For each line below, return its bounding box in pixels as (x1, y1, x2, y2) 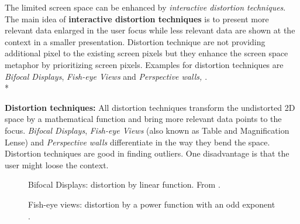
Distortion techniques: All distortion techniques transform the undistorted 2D (5, 101, 295, 113)
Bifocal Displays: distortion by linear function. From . (28, 178, 220, 191)
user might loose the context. (5, 158, 109, 171)
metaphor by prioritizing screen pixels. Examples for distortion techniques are (5, 58, 284, 70)
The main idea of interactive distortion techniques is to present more (5, 12, 269, 25)
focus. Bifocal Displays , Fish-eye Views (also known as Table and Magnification (5, 124, 289, 136)
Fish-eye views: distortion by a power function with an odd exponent (28, 198, 275, 210)
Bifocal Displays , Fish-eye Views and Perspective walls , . (5, 70, 208, 82)
